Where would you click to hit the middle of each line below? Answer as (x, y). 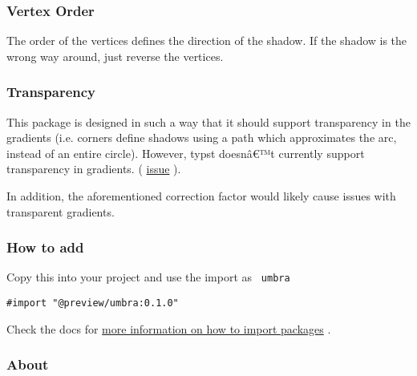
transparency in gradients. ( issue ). (94, 169)
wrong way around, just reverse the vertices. (115, 56)
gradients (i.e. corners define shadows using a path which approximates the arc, (202, 137)
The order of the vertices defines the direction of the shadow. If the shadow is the (207, 40)
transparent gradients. (61, 211)
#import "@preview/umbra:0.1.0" (93, 303)
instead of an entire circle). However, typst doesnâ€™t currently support (186, 153)
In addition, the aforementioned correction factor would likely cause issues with (201, 196)
